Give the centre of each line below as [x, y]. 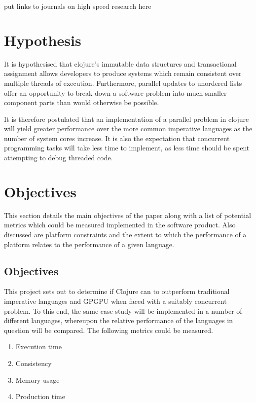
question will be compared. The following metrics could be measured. [109, 330]
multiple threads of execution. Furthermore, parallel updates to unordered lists [123, 83]
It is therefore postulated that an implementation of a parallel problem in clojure [127, 119]
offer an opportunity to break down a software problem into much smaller [115, 92]
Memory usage [37, 380]
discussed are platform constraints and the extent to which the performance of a [125, 234]
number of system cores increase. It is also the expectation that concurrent [117, 138]
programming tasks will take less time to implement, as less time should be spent [127, 148]
